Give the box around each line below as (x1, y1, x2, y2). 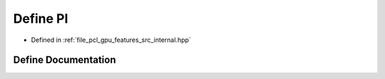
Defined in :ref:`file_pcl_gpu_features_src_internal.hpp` (31, 36, 192, 44)
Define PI (13, 11, 68, 26)
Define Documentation (13, 54, 116, 66)
